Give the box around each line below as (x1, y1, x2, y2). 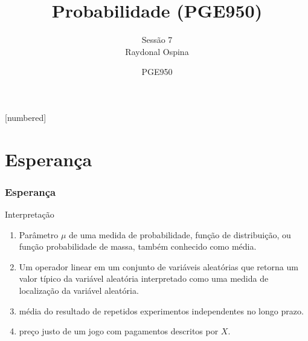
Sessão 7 (141, 33, 173, 46)
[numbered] (5, 111, 47, 123)
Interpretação (5, 208, 54, 221)
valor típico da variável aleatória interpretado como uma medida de (19, 272, 269, 285)
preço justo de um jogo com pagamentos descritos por (19, 325, 219, 337)
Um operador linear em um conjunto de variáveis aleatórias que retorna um (19, 260, 298, 273)
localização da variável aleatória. (19, 284, 139, 297)
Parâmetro (19, 228, 59, 241)
